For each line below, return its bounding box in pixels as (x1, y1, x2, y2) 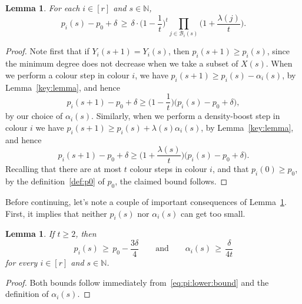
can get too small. (181, 207, 245, 219)
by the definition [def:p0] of (5, 175, 105, 187)
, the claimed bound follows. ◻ (115, 175, 228, 187)
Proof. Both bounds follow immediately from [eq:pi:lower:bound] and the (5, 276, 269, 288)
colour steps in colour (130, 163, 207, 175)
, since (267, 45, 290, 57)
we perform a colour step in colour (5, 68, 130, 81)
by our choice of (5, 110, 63, 122)
